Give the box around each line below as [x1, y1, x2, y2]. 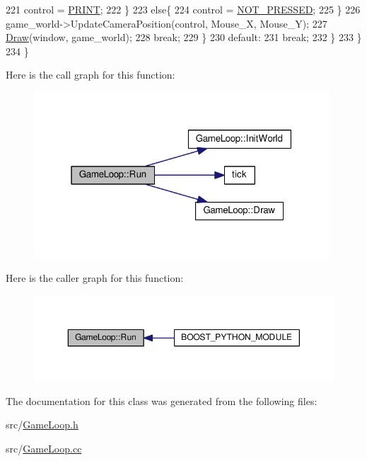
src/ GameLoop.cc [6, 440, 82, 455]
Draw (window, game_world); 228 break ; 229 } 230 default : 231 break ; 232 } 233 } [6, 30, 362, 45]
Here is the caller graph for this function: [6, 271, 184, 285]
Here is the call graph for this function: [6, 67, 175, 82]
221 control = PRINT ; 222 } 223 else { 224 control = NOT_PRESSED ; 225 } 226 [6, 2, 361, 16]
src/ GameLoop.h [6, 417, 78, 432]
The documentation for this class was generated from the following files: [6, 393, 318, 408]
